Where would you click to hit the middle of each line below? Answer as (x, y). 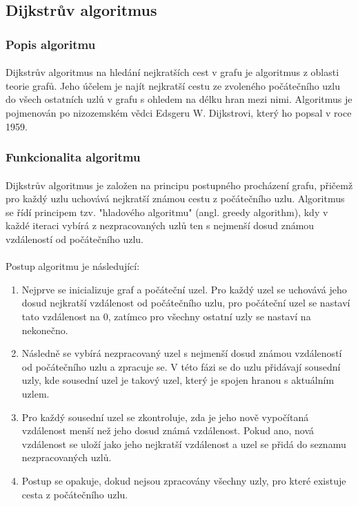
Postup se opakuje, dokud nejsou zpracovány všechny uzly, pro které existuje (184, 480)
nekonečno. (45, 330)
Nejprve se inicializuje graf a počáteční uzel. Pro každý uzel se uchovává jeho (184, 289)
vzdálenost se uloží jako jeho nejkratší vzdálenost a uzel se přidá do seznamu (184, 444)
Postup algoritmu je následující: (73, 266)
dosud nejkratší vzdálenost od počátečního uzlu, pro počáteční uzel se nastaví (186, 303)
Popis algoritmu (51, 44)
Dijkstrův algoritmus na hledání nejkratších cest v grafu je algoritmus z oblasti (172, 72)
